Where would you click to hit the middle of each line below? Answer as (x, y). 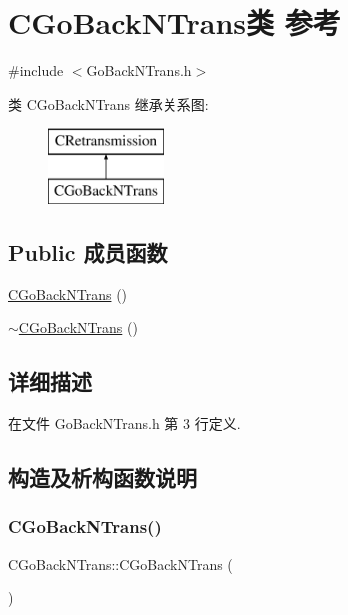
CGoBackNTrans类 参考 (174, 22)
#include (36, 70)
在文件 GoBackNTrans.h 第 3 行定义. (124, 423)
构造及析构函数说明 (102, 477)
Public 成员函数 (88, 251)
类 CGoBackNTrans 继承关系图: (108, 103)
